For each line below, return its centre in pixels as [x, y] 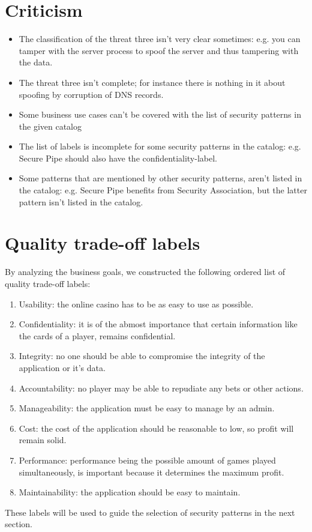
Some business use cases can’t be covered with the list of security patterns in [160, 114]
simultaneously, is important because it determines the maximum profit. [151, 472]
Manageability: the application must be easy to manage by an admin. [147, 408]
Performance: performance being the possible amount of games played [147, 460]
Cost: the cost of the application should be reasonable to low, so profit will [156, 428]
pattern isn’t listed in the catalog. [81, 201]
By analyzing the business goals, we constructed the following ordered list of [145, 272]
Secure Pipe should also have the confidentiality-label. [118, 158]
